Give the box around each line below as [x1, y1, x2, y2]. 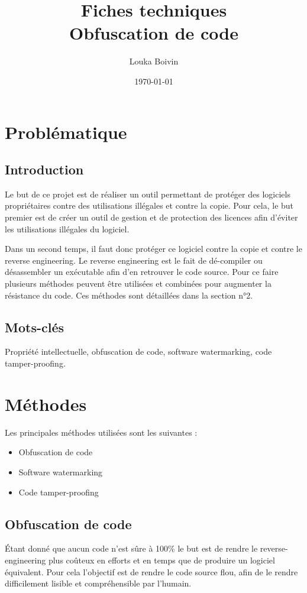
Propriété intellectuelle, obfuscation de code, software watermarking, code [5, 345, 272, 358]
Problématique [5, 119, 127, 144]
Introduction [5, 160, 84, 179]
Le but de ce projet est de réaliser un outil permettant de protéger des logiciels [5, 187, 290, 200]
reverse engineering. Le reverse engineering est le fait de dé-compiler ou [5, 254, 263, 266]
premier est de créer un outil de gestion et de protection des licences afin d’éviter [5, 211, 298, 223]
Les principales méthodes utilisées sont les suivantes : [5, 426, 198, 438]
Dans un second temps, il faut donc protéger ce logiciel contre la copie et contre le [5, 242, 302, 255]
